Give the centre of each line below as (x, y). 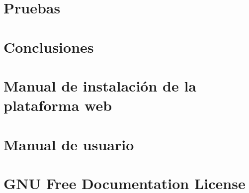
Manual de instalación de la (100, 85)
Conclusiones (49, 47)
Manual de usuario (69, 144)
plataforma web (58, 105)
